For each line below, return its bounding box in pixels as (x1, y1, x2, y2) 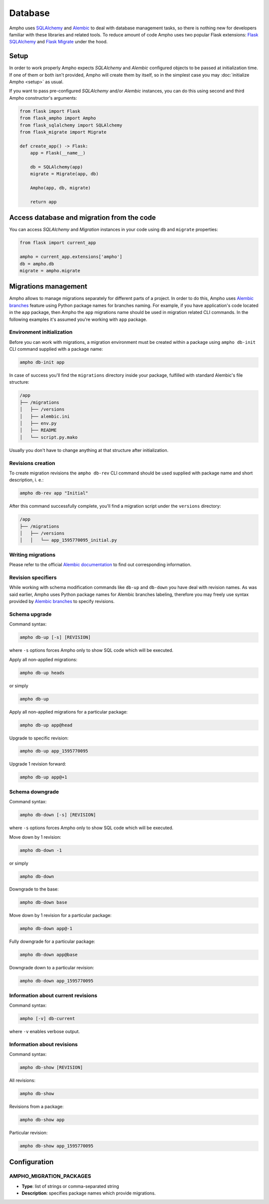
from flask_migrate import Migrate (19, 129, 107, 135)
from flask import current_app (19, 240, 97, 246)
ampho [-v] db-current (19, 1016, 75, 1022)
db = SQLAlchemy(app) (30, 164, 83, 169)
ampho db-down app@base (19, 952, 78, 958)
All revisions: (9, 1077, 36, 1083)
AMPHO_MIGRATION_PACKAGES (9, 1173, 92, 1180)
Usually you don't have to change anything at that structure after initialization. (9, 447, 169, 453)
